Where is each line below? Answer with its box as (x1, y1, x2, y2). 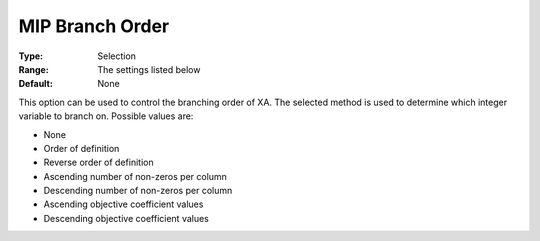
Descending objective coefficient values (43, 212, 210, 224)
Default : (18, 78, 54, 90)
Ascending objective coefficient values (43, 198, 204, 210)
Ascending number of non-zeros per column (43, 170, 227, 182)
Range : (18, 63, 49, 75)
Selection (97, 50, 137, 62)
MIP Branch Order (18, 15, 170, 37)
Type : (18, 50, 44, 62)
